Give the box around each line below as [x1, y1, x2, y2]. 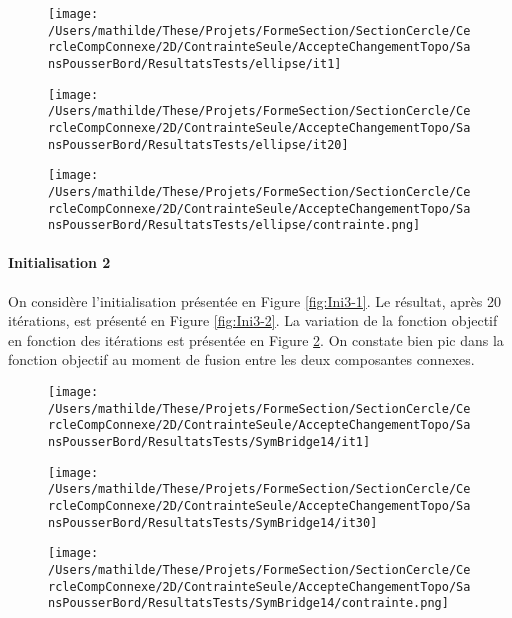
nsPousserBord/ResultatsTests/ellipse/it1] [48, 56, 342, 71]
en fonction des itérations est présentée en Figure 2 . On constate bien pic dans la [8, 329, 504, 350]
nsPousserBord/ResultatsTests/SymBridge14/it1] [48, 435, 371, 450]
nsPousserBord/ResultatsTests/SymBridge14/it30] [48, 515, 378, 530]
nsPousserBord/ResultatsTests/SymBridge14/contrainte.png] [48, 596, 449, 611]
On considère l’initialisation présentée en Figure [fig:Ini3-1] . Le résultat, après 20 [8, 290, 501, 311]
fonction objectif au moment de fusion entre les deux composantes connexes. [8, 349, 475, 370]
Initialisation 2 [8, 252, 111, 273]
